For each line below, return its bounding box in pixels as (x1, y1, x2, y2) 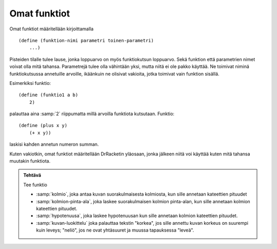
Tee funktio (23, 182, 47, 188)
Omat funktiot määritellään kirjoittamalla (9, 26, 94, 32)
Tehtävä (23, 172, 41, 179)
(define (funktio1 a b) (18, 92, 78, 98)
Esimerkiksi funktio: (9, 80, 51, 86)
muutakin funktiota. (9, 158, 51, 164)
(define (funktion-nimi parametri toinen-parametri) (18, 38, 154, 43)
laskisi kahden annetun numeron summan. (9, 141, 99, 148)
